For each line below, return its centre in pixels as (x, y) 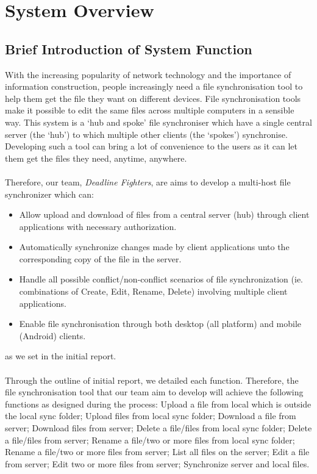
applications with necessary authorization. (98, 226)
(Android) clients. (52, 335)
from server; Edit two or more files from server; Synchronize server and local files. (157, 463)
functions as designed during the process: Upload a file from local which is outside (158, 404)
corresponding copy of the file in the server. (100, 258)
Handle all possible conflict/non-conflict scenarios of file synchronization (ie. (161, 279)
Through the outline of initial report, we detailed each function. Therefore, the (152, 380)
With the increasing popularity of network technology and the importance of (148, 74)
